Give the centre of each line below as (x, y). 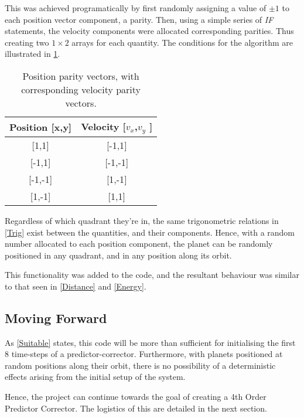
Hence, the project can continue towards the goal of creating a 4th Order (136, 397)
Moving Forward (56, 317)
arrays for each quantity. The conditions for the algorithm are (182, 42)
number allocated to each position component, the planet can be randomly (139, 244)
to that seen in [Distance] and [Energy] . (76, 286)
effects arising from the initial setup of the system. (95, 377)
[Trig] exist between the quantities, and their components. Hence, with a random (150, 232)
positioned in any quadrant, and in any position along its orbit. (118, 255)
